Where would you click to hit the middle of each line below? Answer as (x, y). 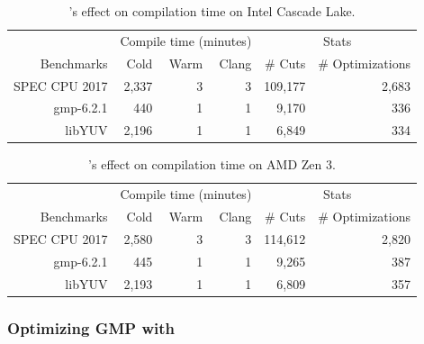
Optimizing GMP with (91, 327)
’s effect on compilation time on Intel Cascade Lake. (212, 11)
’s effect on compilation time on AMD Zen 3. (212, 164)
